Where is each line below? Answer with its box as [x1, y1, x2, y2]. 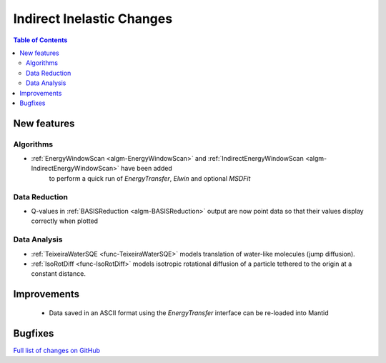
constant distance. [31, 269, 86, 278]
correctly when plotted [31, 217, 99, 225]
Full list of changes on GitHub [13, 346, 100, 354]
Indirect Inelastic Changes [13, 11, 173, 26]
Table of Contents [13, 36, 68, 44]
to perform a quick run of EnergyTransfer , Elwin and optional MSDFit [49, 174, 251, 182]
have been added [120, 164, 173, 173]
